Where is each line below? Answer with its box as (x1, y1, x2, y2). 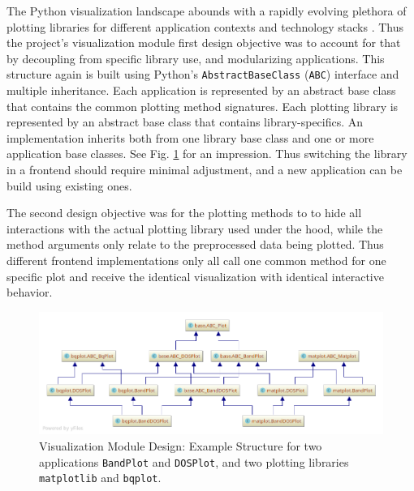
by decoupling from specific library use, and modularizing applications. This (6, 49, 385, 66)
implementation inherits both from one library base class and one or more (6, 129, 374, 146)
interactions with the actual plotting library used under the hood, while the (6, 220, 383, 237)
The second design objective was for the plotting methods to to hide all (6, 204, 362, 221)
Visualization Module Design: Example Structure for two (39, 438, 322, 454)
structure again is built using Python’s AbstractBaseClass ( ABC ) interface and (6, 66, 399, 83)
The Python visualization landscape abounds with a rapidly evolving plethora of (6, 2, 407, 19)
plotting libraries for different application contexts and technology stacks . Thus (6, 18, 404, 35)
